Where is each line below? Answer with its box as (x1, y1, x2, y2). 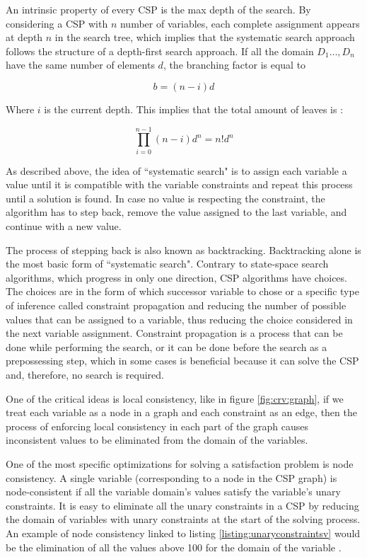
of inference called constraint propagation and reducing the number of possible (6, 298, 346, 313)
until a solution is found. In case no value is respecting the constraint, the (6, 190, 325, 205)
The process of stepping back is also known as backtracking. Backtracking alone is (6, 242, 361, 257)
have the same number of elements (6, 57, 155, 72)
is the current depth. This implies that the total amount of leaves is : (44, 101, 344, 116)
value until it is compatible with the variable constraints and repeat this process (6, 177, 353, 192)
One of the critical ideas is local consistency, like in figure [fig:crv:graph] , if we (6, 391, 344, 406)
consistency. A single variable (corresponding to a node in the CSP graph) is (6, 470, 337, 485)
